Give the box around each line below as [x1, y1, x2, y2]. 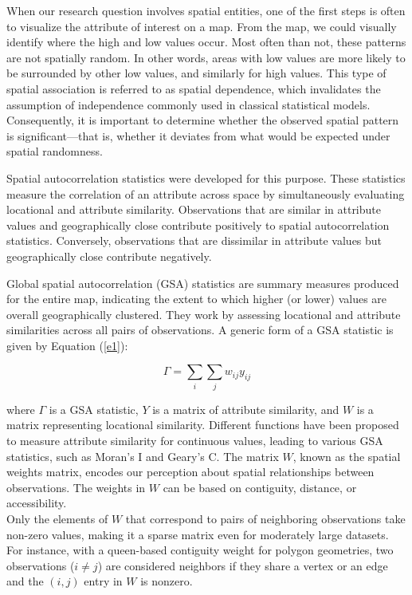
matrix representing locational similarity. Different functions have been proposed [6, 416, 399, 433]
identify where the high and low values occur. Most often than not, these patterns [6, 33, 406, 50]
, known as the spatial [292, 447, 401, 464]
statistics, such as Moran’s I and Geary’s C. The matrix [6, 447, 279, 464]
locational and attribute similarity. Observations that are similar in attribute [6, 201, 381, 218]
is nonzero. [140, 573, 193, 589]
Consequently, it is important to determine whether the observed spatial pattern [6, 112, 399, 128]
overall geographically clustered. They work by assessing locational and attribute [6, 305, 401, 322]
